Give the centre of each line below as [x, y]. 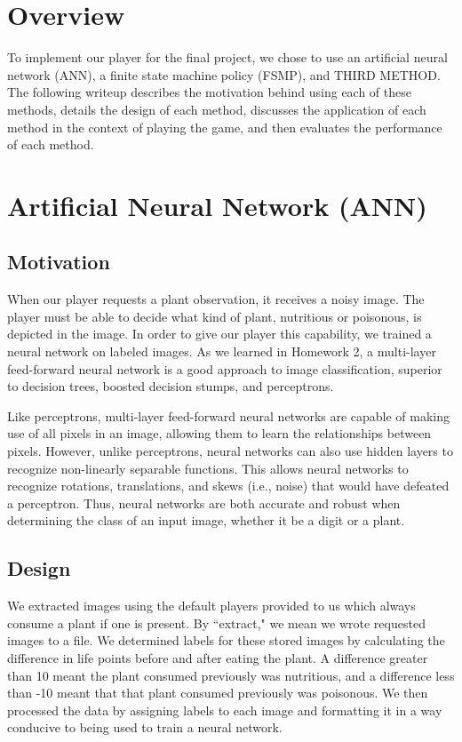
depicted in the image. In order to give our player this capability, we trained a [219, 334]
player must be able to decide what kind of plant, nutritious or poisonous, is [215, 316]
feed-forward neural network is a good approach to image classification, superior [225, 368]
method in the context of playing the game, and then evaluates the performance [225, 127]
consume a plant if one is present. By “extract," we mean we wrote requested [216, 622]
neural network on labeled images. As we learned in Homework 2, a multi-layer [222, 351]
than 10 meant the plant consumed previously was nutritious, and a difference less [231, 675]
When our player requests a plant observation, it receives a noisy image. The [216, 299]
